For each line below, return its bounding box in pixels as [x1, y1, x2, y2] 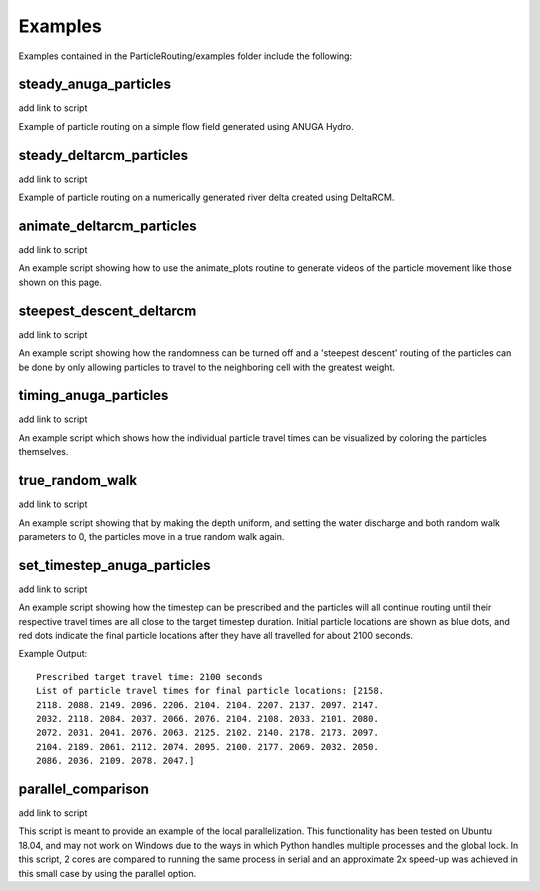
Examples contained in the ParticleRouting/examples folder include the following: [18, 50, 353, 62]
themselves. [18, 446, 69, 458]
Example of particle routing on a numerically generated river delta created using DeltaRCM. [18, 191, 395, 204]
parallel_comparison [18, 780, 150, 797]
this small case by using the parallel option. [18, 867, 197, 879]
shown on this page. [18, 276, 103, 288]
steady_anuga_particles [18, 76, 172, 93]
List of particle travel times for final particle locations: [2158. [36, 685, 385, 697]
